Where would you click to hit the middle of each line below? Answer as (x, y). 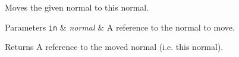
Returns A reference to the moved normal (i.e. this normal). (114, 47)
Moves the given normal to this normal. (77, 7)
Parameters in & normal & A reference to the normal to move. (120, 27)
